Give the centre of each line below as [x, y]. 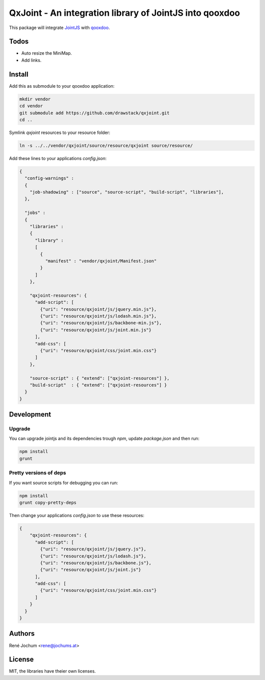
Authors [22, 633]
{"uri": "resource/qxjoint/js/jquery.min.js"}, [98, 309]
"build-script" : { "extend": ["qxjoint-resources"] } [98, 385]
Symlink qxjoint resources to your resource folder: [60, 132]
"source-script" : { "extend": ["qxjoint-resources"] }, [100, 378]
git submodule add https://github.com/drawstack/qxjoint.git [94, 113]
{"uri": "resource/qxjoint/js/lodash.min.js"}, [98, 316]
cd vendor [31, 106]
